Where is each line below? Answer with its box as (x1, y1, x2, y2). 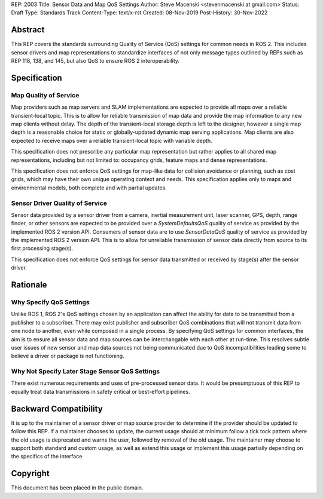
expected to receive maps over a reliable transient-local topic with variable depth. (11, 137, 212, 144)
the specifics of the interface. (11, 453, 84, 460)
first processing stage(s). (11, 245, 74, 252)
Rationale (11, 280, 47, 290)
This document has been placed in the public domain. (11, 484, 144, 491)
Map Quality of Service (11, 91, 80, 99)
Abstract (11, 25, 45, 35)
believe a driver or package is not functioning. (11, 353, 125, 360)
